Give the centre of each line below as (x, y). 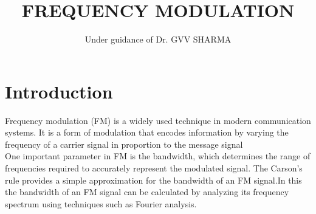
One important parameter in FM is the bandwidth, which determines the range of (158, 156)
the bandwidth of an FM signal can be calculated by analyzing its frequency (147, 192)
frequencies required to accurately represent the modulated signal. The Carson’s (154, 168)
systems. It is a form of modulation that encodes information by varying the (147, 132)
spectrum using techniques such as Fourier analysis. (101, 203)
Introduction (59, 91)
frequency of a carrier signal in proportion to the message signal (124, 144)
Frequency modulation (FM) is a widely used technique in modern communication (158, 120)
